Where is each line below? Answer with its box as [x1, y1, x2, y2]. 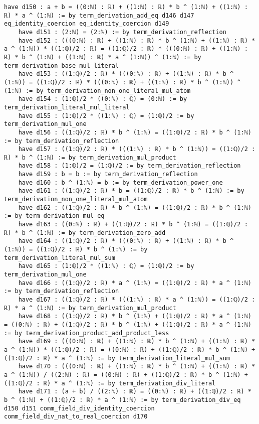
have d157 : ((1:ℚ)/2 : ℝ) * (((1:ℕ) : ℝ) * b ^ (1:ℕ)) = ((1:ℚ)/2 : [18, 146, 255, 153]
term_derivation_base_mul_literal [4, 62, 119, 69]
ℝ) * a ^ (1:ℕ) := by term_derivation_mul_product [4, 304, 176, 312]
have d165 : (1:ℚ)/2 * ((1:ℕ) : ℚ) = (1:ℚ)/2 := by [18, 262, 194, 270]
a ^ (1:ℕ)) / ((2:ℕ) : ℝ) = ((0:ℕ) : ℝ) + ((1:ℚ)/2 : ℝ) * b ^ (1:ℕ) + [4, 371, 248, 378]
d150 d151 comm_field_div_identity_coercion [4, 404, 155, 412]
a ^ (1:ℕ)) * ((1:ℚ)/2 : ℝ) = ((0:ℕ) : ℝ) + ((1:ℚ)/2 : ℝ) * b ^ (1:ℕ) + [4, 346, 255, 353]
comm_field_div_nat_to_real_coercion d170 [4, 413, 148, 420]
